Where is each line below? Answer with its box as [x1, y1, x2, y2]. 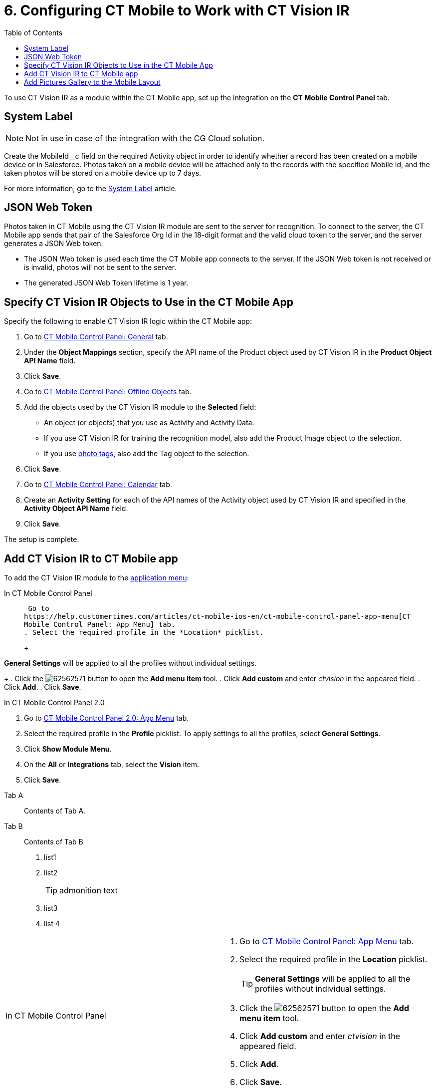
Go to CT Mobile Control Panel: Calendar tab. [24, 480, 172, 489]
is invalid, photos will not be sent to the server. [24, 263, 177, 272]
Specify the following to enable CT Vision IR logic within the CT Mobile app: [4, 317, 252, 326]
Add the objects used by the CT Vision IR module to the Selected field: [24, 403, 256, 412]
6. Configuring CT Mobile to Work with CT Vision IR [4, 2, 350, 19]
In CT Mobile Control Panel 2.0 [4, 698, 105, 707]
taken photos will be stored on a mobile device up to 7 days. [4, 168, 202, 177]
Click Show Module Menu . [24, 745, 112, 754]
